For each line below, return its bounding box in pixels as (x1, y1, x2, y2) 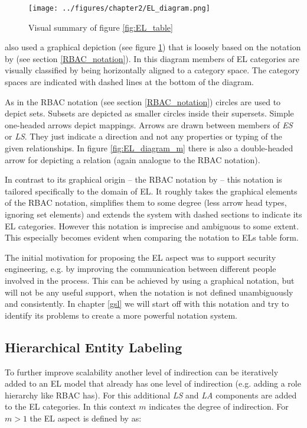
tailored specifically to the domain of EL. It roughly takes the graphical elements (5, 184, 298, 197)
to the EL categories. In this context (5, 400, 136, 413)
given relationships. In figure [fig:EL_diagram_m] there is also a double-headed (5, 142, 293, 154)
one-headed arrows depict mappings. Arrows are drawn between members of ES (5, 118, 293, 131)
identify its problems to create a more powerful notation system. (5, 309, 238, 321)
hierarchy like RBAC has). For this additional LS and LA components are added (5, 388, 297, 401)
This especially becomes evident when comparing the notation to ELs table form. (5, 231, 299, 244)
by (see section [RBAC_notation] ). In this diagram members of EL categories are (5, 52, 300, 64)
